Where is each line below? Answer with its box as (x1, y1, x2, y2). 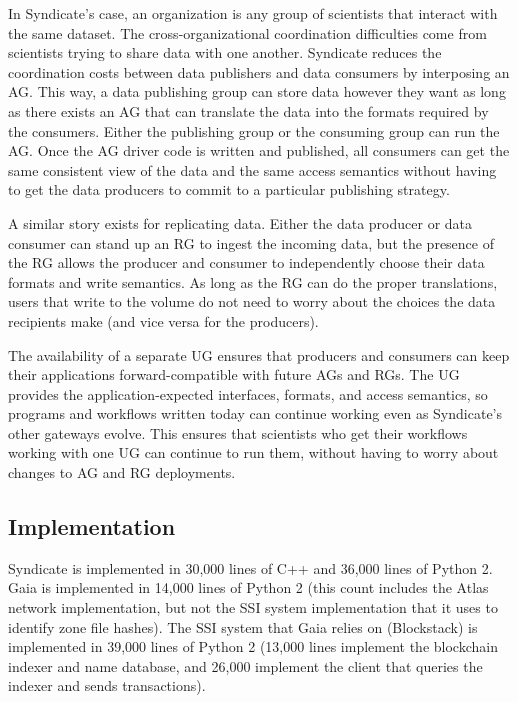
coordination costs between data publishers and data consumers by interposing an (8, 61, 510, 82)
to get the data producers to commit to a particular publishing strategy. (8, 179, 450, 200)
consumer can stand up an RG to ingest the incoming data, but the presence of (8, 232, 494, 253)
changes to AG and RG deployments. (8, 462, 236, 483)
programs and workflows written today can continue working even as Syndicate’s (8, 403, 503, 424)
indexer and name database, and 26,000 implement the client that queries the (8, 655, 483, 676)
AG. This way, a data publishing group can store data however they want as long (8, 81, 506, 102)
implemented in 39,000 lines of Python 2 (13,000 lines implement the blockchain (8, 636, 498, 657)
